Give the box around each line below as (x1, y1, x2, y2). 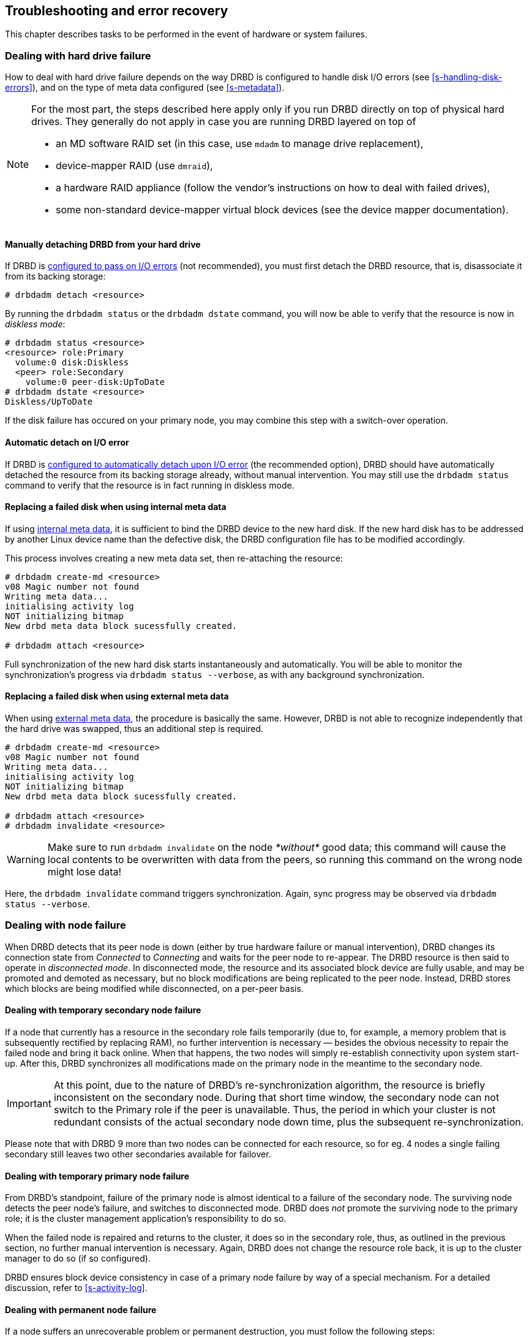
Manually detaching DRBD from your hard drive (5, 238, 201, 249)
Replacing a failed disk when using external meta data (5, 691, 229, 702)
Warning (7, 853, 45, 866)
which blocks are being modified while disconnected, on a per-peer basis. (5, 983, 304, 994)
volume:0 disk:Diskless (15, 357, 129, 368)
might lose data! (47, 866, 122, 878)
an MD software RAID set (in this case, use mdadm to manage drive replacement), (56, 137, 424, 150)
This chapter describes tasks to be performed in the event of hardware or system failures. (5, 29, 367, 40)
